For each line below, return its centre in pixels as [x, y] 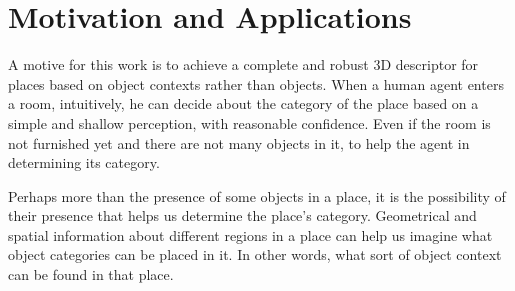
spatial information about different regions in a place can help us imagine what [250, 234]
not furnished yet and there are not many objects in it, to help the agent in [239, 142]
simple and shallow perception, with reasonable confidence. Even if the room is [249, 122]
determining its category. [84, 162]
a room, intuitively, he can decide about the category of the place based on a [243, 103]
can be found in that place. [91, 274]
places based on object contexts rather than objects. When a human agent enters [256, 83]
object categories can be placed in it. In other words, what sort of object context [255, 254]
